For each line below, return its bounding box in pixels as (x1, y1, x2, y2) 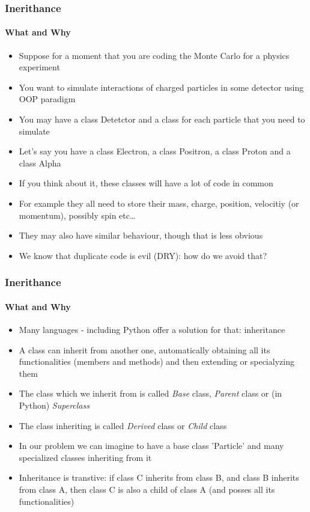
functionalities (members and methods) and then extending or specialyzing (19, 355, 294, 368)
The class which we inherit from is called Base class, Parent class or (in (19, 387, 282, 400)
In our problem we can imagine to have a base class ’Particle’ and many (19, 439, 284, 452)
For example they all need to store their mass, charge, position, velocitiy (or (19, 197, 299, 209)
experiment (19, 61, 60, 73)
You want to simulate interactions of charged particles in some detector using (19, 81, 304, 93)
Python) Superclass (19, 398, 90, 411)
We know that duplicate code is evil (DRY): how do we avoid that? (19, 249, 267, 261)
